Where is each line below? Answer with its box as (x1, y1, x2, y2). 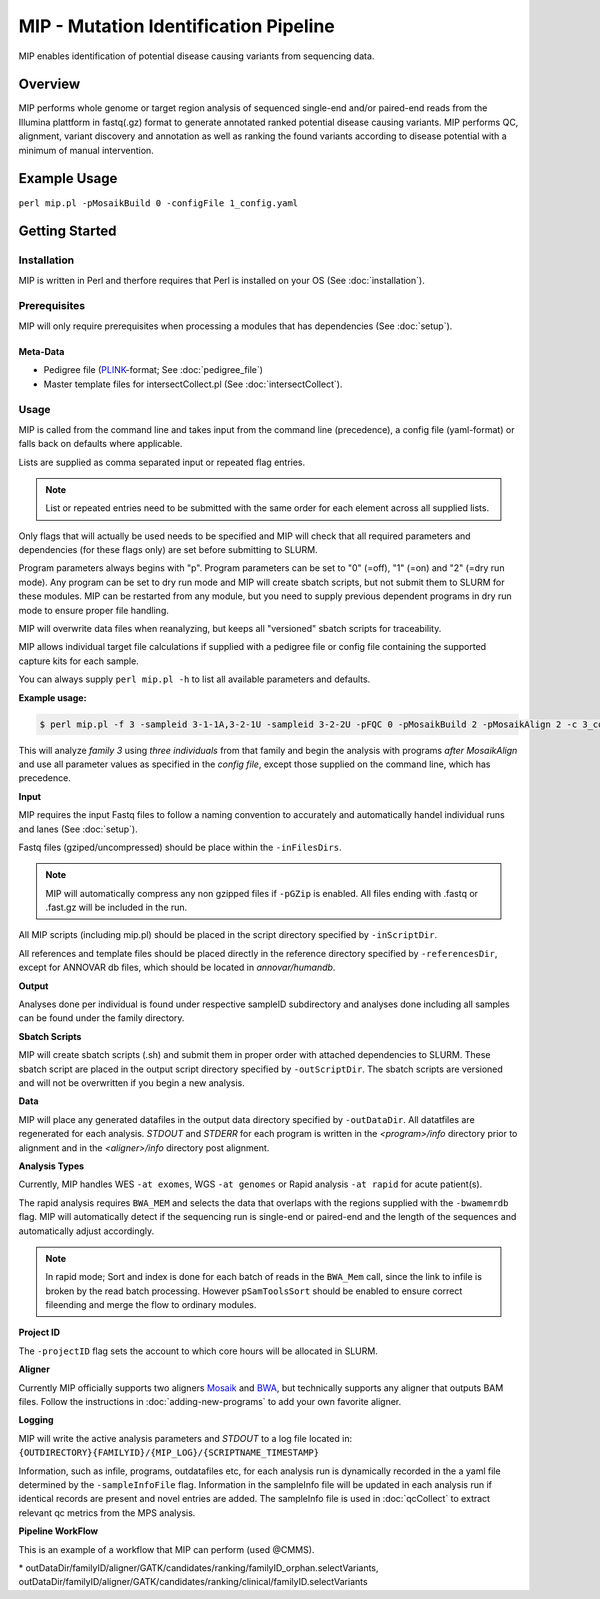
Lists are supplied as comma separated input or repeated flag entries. (18, 456, 306, 468)
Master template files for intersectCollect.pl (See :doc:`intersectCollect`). (43, 378, 343, 390)
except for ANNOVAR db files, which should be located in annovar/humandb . (18, 961, 336, 974)
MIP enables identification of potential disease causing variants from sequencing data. (18, 50, 375, 62)
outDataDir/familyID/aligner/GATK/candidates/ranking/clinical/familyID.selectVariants (18, 1576, 369, 1588)
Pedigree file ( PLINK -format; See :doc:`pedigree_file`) (43, 364, 264, 376)
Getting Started (18, 223, 117, 240)
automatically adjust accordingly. (18, 1225, 155, 1237)
